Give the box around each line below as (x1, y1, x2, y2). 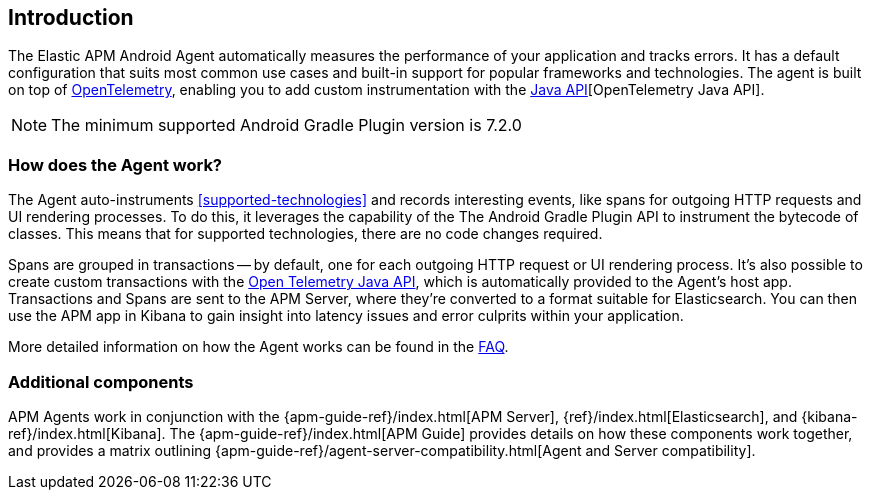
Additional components (8, 371, 194, 392)
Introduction (8, 5, 134, 30)
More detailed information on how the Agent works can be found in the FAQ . (8, 338, 509, 356)
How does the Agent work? (8, 154, 223, 175)
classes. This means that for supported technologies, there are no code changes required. (8, 225, 603, 243)
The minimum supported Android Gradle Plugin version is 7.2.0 (51, 115, 522, 136)
